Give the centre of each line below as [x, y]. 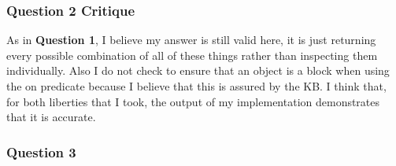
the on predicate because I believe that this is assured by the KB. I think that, [196, 86]
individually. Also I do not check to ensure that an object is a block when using [198, 70]
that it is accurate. [51, 117]
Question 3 [41, 151]
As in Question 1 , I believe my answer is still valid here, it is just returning [191, 40]
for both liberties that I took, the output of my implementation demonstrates [193, 101]
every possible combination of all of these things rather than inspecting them [192, 55]
